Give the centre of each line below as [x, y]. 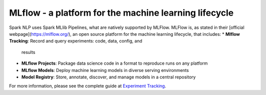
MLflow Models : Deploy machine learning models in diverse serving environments [105, 70]
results [28, 52]
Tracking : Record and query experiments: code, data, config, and [76, 41]
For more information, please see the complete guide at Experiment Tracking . [88, 86]
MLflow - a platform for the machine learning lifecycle [121, 13]
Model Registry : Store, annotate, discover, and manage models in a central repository [109, 77]
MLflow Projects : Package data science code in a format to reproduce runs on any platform [115, 63]
